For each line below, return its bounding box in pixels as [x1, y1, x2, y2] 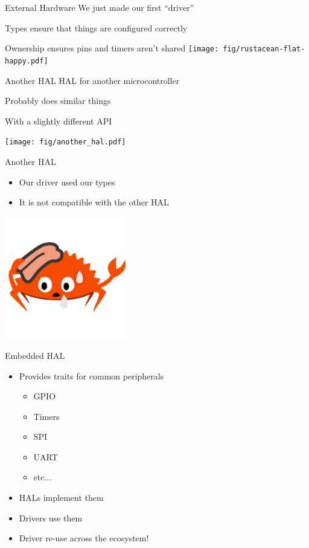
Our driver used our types [19, 175, 115, 188]
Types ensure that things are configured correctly [5, 21, 188, 34]
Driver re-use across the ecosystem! [19, 532, 149, 544]
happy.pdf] [5, 56, 48, 65]
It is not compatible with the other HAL [19, 196, 169, 208]
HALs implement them [19, 491, 104, 504]
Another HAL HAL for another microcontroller [5, 74, 180, 86]
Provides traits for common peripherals [19, 369, 164, 382]
